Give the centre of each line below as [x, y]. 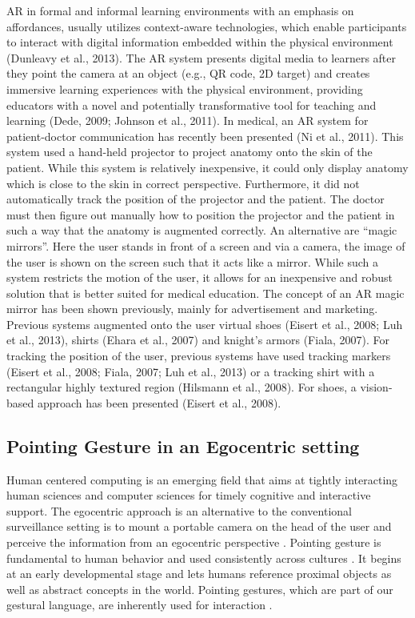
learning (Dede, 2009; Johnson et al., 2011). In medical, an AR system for [188, 120]
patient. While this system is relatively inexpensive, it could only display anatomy [207, 167]
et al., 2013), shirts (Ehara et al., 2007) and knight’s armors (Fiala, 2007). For [198, 340]
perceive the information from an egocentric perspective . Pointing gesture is [194, 542]
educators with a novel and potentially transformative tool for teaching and [192, 104]
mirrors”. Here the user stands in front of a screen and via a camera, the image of [206, 245]
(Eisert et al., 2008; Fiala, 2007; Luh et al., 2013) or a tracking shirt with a [191, 371]
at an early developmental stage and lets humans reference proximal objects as [199, 574]
